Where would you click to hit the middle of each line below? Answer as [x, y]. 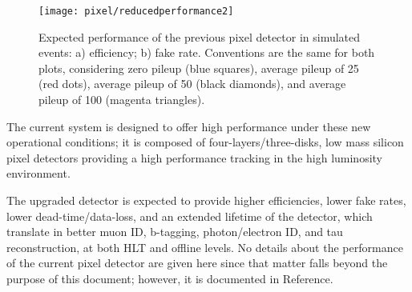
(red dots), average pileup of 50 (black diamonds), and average [192, 84]
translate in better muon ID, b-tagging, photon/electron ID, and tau [175, 232]
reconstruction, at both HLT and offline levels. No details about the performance [205, 247]
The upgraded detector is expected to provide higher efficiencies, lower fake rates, [206, 200]
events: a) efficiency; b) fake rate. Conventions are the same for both [207, 52]
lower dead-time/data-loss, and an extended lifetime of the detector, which [190, 216]
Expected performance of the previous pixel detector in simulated [200, 36]
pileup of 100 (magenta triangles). [122, 100]
